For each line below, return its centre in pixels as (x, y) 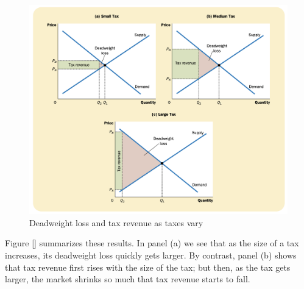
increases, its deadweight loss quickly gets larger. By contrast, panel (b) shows (151, 255)
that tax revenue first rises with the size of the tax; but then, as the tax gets (148, 267)
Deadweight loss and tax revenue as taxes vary (116, 222)
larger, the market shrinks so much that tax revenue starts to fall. (128, 279)
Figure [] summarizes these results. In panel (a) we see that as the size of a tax (152, 243)
